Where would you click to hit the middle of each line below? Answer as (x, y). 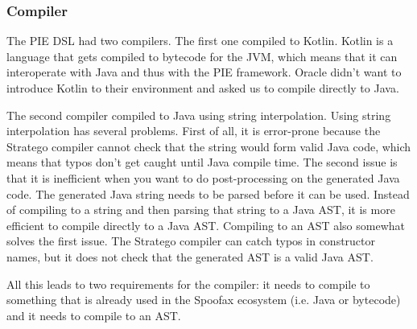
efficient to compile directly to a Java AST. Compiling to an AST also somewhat (206, 225)
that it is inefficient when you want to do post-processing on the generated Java (203, 177)
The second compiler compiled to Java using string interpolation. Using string (199, 115)
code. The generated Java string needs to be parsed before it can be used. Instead (208, 193)
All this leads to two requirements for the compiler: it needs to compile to (188, 284)
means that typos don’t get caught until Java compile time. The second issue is (202, 162)
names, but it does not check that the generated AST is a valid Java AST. (190, 256)
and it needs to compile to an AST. (94, 315)
